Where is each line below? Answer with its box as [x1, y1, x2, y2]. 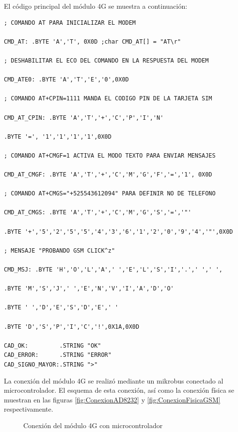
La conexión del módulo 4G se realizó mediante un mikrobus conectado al [4, 375, 223, 385]
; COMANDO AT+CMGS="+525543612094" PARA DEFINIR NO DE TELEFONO [4, 190, 216, 197]
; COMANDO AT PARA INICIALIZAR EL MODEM [4, 19, 136, 26]
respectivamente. [4, 404, 53, 414]
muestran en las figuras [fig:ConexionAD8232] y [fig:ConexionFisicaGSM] [4, 394, 221, 404]
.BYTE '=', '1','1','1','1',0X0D [4, 133, 111, 140]
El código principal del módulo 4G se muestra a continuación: [4, 1, 188, 11]
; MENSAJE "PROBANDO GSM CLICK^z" [4, 247, 115, 254]
